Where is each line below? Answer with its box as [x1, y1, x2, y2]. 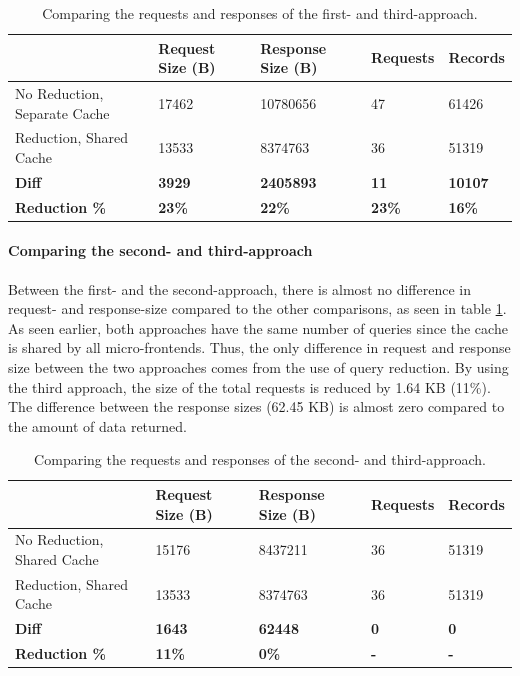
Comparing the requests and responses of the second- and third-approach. [34, 449, 486, 470]
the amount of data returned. [8, 415, 187, 436]
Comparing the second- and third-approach [8, 240, 313, 261]
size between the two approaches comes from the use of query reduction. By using [8, 357, 509, 378]
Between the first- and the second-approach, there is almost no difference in [8, 278, 471, 299]
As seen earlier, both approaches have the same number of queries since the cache [8, 317, 508, 338]
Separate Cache [15, 102, 110, 123]
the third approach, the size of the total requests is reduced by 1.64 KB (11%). [8, 376, 491, 397]
